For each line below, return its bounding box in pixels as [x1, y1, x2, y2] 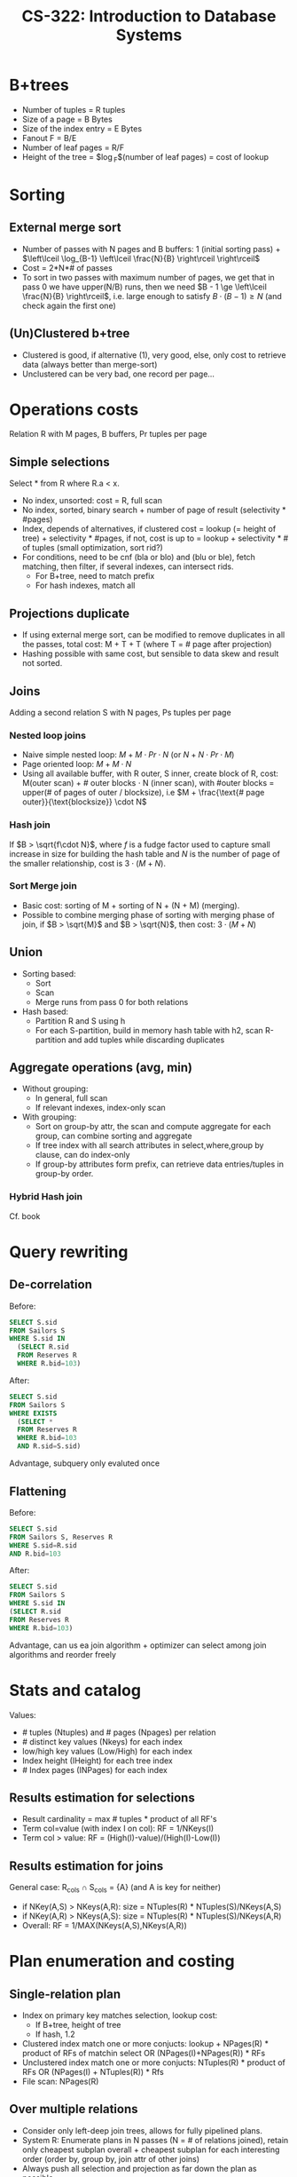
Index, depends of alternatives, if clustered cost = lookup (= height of [21, 524, 277, 534]
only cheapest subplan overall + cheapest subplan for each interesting [21, 2144, 280, 2155]
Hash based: [21, 1006, 69, 1017]
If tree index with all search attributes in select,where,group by [35, 1140, 264, 1151]
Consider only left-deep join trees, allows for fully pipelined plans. [21, 2125, 263, 2136]
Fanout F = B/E [21, 132, 77, 143]
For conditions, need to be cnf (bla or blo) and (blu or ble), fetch [21, 552, 255, 563]
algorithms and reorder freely [9, 1649, 117, 1659]
